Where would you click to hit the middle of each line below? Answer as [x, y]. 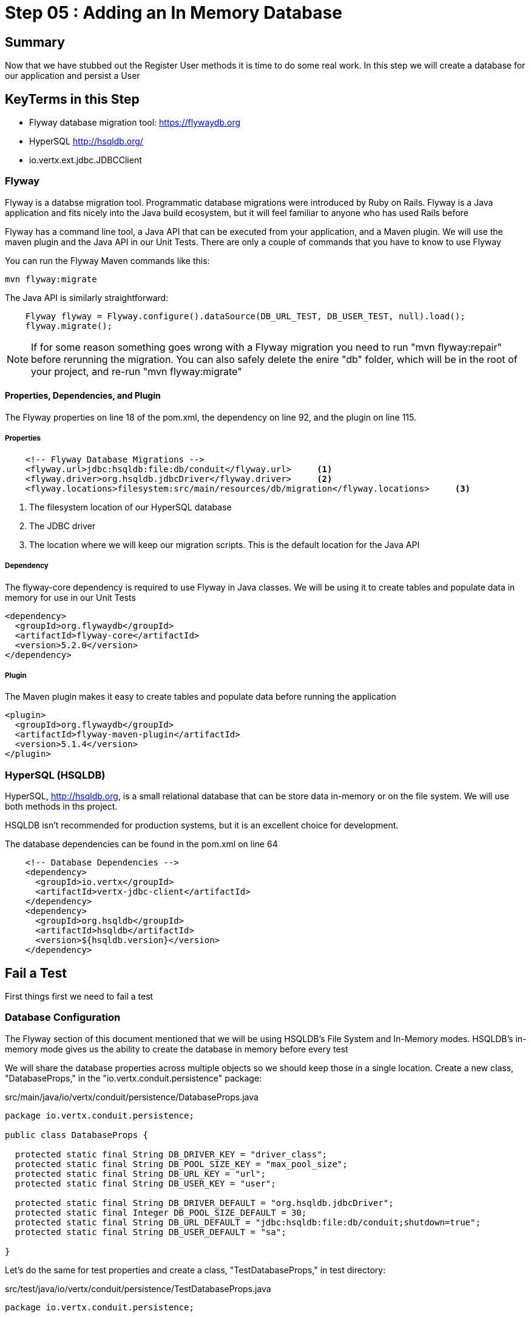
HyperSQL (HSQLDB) [55, 775]
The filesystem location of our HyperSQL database [130, 507]
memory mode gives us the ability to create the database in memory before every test [177, 1049]
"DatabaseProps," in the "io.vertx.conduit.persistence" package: [134, 1078]
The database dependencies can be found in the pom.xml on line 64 [141, 844]
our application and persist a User [73, 76]
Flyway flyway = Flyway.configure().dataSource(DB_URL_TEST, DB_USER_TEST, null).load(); [245, 316]
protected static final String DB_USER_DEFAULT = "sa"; [151, 1232]
